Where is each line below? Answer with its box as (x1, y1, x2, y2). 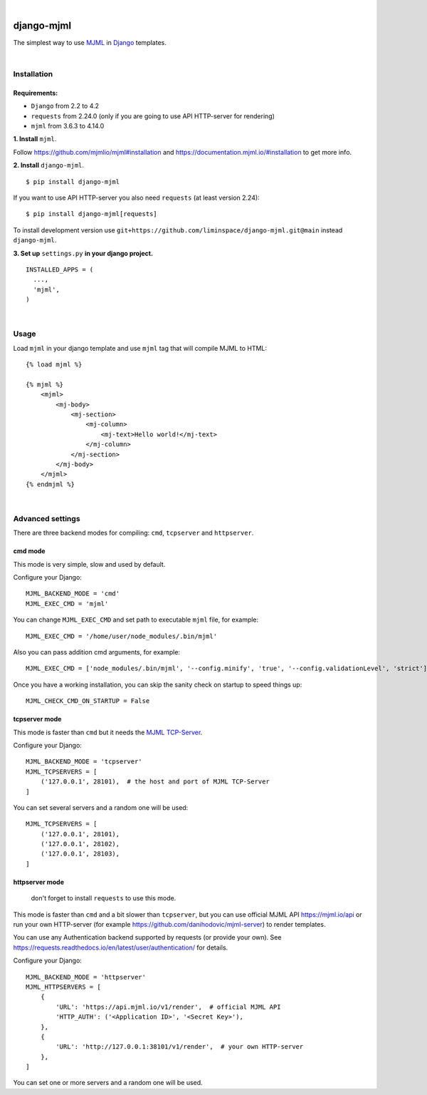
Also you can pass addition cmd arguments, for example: (13, 647, 181, 656)
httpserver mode (13, 878, 64, 886)
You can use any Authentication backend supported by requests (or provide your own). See (13, 933, 282, 942)
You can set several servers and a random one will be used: (13, 803, 189, 812)
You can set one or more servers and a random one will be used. (13, 1079, 203, 1087)
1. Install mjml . (13, 135, 57, 143)
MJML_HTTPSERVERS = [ (26, 982, 101, 991)
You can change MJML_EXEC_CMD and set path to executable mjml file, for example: (13, 615, 259, 624)
